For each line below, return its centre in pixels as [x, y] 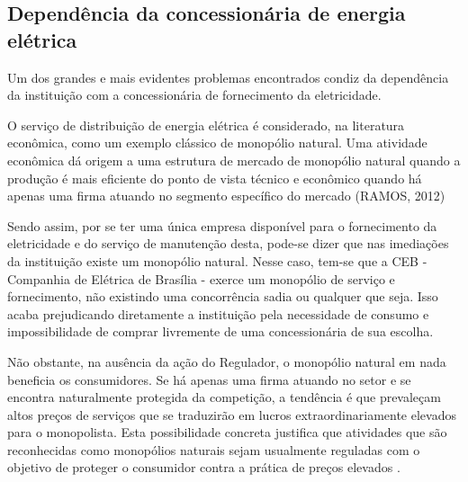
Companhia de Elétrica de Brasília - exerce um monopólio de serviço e [201, 278]
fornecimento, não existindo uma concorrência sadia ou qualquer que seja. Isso [223, 296]
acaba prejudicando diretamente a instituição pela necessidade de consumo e [218, 313]
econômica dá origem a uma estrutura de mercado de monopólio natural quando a [234, 160]
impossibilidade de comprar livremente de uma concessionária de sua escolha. [220, 331]
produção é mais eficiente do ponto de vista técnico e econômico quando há [215, 178]
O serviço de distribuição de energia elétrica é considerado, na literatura [206, 125]
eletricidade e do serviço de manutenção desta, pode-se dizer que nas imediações [228, 243]
